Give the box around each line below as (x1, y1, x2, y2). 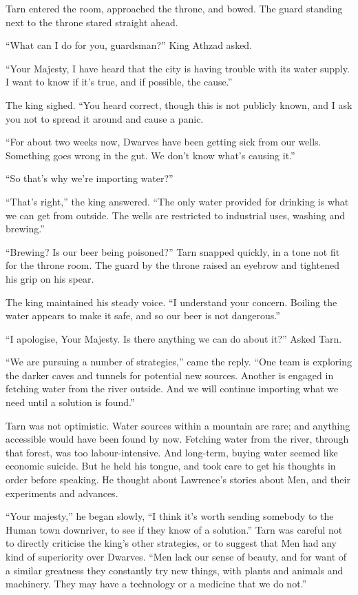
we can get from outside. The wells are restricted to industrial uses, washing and (6, 208, 346, 222)
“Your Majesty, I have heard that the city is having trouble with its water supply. (6, 61, 350, 75)
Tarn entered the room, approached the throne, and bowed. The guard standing (6, 1, 343, 15)
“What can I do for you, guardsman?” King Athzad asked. (6, 38, 253, 52)
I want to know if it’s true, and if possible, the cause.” (6, 74, 233, 89)
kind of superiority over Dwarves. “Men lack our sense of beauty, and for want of (6, 549, 347, 563)
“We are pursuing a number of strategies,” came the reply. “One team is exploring (6, 354, 352, 369)
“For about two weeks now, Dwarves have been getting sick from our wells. (6, 134, 322, 149)
